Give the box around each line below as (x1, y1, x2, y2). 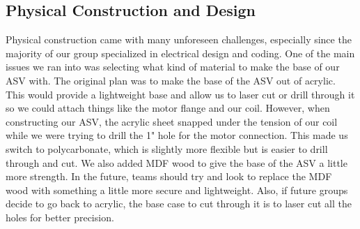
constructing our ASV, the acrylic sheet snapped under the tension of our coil (6, 114, 338, 128)
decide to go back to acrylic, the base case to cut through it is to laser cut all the (6, 196, 352, 211)
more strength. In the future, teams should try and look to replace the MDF (6, 169, 332, 184)
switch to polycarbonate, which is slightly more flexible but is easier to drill (6, 141, 328, 156)
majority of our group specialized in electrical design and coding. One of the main (6, 45, 355, 60)
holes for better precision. (6, 209, 114, 224)
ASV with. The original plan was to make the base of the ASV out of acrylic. (6, 73, 336, 87)
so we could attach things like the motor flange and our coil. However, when (6, 101, 330, 115)
